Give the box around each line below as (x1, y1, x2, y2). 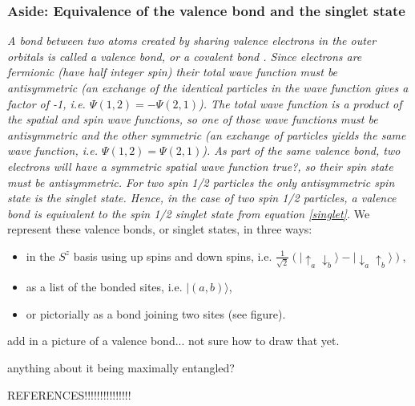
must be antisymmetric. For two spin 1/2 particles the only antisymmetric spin (7, 173, 395, 190)
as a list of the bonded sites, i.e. (26, 278, 183, 295)
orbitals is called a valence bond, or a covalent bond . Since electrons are (7, 47, 362, 64)
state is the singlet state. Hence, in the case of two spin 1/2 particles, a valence (7, 189, 397, 206)
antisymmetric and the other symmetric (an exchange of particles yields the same (7, 126, 406, 143)
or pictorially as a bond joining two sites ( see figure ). (26, 305, 286, 322)
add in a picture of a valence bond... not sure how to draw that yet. (7, 332, 340, 349)
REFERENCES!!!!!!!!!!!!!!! (7, 386, 131, 403)
